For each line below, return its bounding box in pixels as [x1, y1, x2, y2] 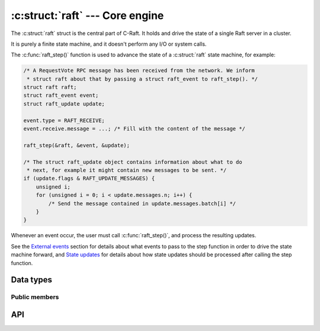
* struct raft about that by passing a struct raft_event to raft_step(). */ [27, 75, 258, 82]
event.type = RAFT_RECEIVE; [23, 117, 105, 124]
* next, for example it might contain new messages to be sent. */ [27, 167, 227, 173]
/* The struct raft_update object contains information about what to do [23, 158, 242, 165]
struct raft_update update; [23, 100, 105, 107]
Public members [11, 293, 59, 301]
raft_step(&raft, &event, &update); [23, 142, 130, 148]
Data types [11, 275, 53, 285]
